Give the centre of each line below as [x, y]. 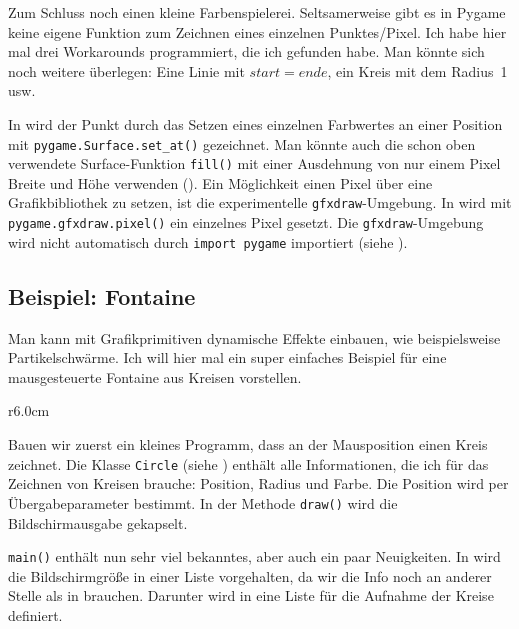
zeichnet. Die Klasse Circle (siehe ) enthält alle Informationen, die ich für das [248, 463]
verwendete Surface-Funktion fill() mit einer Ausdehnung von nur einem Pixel [254, 163]
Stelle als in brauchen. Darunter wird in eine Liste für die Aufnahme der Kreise [251, 595]
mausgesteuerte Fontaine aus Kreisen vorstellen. [155, 376]
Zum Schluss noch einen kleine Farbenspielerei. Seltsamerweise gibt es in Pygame [257, 12]
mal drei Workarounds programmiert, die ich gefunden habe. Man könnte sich [246, 51]
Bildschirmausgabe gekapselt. [98, 522]
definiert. [35, 614]
